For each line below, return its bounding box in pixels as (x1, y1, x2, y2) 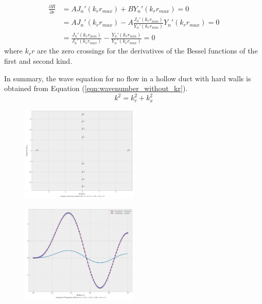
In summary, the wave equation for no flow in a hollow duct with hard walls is (4, 73, 251, 83)
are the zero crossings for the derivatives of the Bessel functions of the (37, 45, 258, 56)
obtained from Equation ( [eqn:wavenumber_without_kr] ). (4, 83, 188, 94)
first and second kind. (4, 56, 73, 66)
